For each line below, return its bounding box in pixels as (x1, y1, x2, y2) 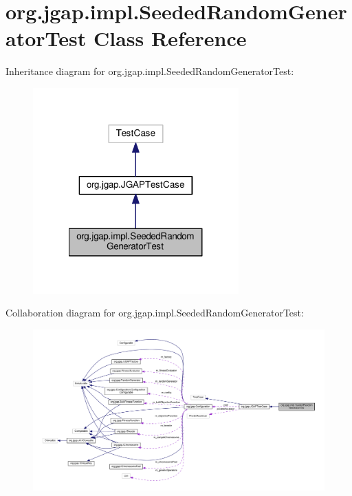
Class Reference (93, 24, 247, 52)
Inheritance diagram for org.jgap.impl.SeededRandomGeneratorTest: (5, 64, 294, 78)
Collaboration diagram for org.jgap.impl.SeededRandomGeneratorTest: (5, 305, 304, 320)
